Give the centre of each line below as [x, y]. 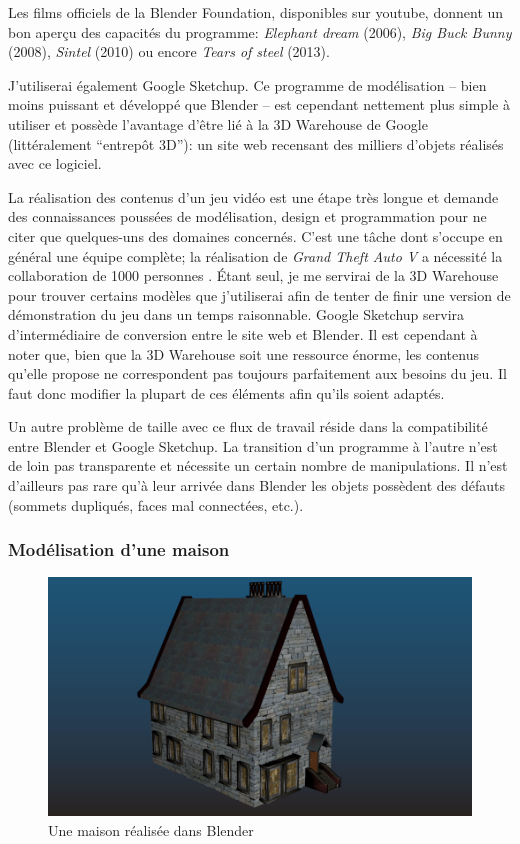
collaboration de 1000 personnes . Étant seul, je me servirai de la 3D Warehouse [253, 275]
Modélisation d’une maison [119, 549]
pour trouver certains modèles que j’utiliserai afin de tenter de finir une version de [259, 294]
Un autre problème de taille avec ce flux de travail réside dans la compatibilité [248, 426]
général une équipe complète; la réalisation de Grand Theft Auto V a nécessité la [255, 255]
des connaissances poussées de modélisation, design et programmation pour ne [247, 216]
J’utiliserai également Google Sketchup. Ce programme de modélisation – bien [247, 84]
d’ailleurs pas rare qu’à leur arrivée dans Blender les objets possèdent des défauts [256, 485]
